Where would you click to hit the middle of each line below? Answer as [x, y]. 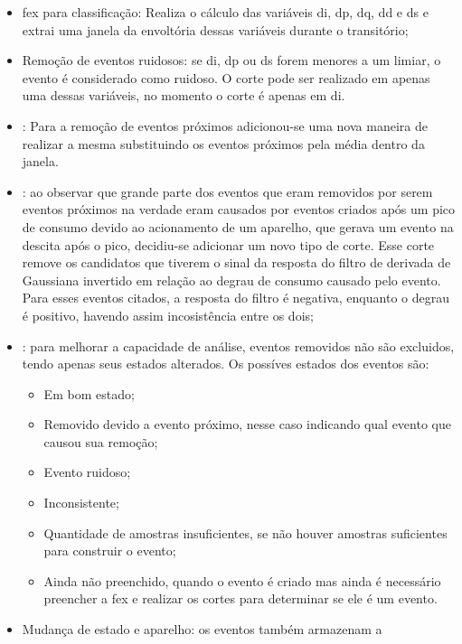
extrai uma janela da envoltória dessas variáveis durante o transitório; [215, 29]
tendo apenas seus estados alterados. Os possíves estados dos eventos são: [226, 364]
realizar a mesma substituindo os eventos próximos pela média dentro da [223, 143]
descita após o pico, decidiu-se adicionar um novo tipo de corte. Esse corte [228, 244]
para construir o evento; [110, 551]
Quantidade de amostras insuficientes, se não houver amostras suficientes [245, 532]
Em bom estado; [89, 393]
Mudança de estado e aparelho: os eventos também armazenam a [202, 629]
